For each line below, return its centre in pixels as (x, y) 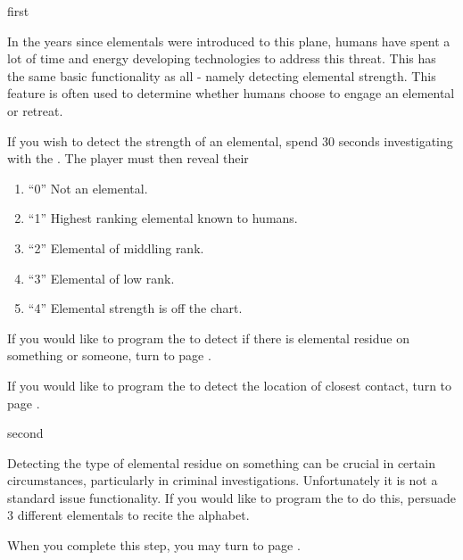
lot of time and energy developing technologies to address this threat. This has (222, 58)
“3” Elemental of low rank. (101, 278)
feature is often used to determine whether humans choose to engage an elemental (231, 93)
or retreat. (35, 110)
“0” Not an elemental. (88, 188)
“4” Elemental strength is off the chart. (135, 308)
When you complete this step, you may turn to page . (154, 545)
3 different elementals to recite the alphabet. (128, 515)
